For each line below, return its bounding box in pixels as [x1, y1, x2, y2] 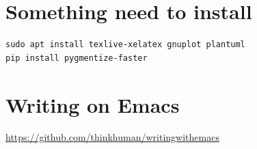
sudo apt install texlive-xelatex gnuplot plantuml [5, 40, 245, 50]
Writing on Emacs [5, 90, 180, 118]
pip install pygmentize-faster [5, 53, 148, 63]
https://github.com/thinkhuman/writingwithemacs [5, 130, 219, 144]
